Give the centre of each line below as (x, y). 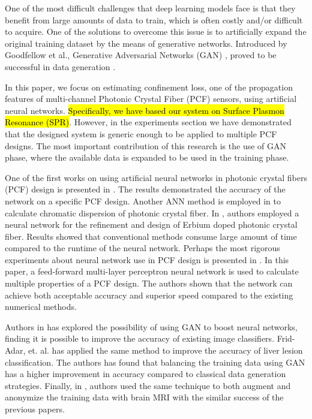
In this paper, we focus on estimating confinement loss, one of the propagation (149, 87)
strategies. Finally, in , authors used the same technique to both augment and (148, 385)
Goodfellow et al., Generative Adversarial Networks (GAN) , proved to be (141, 55)
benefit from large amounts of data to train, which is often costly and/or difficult (154, 19)
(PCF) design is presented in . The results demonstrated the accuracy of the (145, 189)
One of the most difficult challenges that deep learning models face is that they (150, 8)
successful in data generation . (60, 66)
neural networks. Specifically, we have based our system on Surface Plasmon (145, 110)
